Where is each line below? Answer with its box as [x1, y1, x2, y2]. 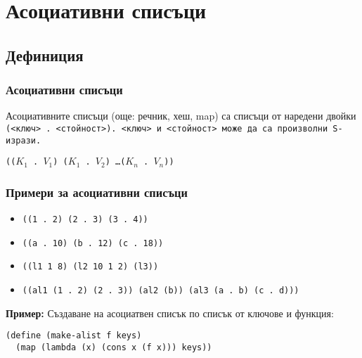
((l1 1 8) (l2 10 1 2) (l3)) [22, 262, 159, 272]
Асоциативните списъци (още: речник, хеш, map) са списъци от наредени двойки [6, 108, 356, 123]
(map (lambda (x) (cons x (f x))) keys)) [15, 343, 212, 353]
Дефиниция [6, 44, 84, 65]
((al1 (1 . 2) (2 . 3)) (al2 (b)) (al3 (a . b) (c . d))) [22, 286, 299, 296]
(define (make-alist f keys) [6, 331, 142, 341]
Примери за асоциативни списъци [6, 183, 188, 200]
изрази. [6, 135, 41, 146]
